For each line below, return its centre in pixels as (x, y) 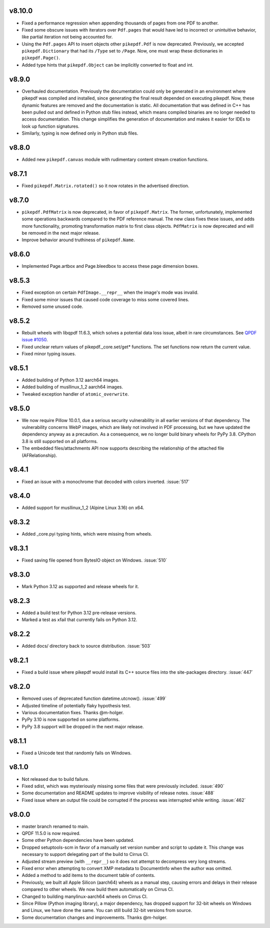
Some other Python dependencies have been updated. (78, 840)
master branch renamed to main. (55, 826)
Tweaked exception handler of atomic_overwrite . (75, 394)
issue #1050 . (35, 340)
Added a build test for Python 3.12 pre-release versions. (79, 613)
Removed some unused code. (52, 306)
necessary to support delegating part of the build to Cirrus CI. (85, 854)
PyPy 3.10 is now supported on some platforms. (71, 720)
